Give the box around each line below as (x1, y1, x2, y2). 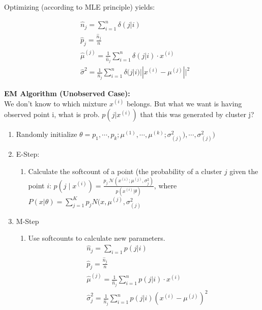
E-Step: (16, 149, 40, 159)
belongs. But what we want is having (126, 98, 242, 108)
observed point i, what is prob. (4, 109, 100, 120)
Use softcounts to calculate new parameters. (28, 233, 165, 243)
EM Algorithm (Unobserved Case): (4, 88, 130, 99)
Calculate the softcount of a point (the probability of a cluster (28, 165, 222, 176)
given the (229, 165, 258, 176)
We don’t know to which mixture (4, 98, 107, 108)
